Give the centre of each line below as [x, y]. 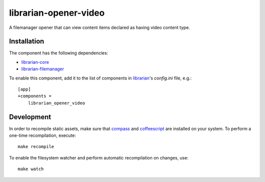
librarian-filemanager [43, 69]
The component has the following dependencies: [59, 53]
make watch [31, 169]
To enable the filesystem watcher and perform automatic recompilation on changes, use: [99, 157]
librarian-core [35, 62]
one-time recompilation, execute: [42, 135]
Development [30, 117]
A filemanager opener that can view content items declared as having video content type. [100, 27]
